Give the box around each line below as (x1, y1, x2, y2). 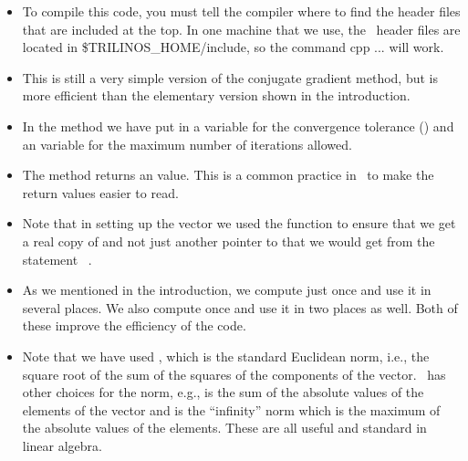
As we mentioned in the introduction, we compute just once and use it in (22, 280, 432, 299)
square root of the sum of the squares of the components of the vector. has (22, 364, 446, 383)
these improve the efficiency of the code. (22, 316, 246, 335)
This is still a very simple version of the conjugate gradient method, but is (22, 68, 438, 87)
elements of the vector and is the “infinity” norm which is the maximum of (22, 400, 441, 419)
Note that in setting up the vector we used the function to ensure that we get (22, 214, 456, 233)
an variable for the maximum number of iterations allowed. (22, 134, 352, 153)
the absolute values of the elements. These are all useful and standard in (22, 418, 427, 437)
